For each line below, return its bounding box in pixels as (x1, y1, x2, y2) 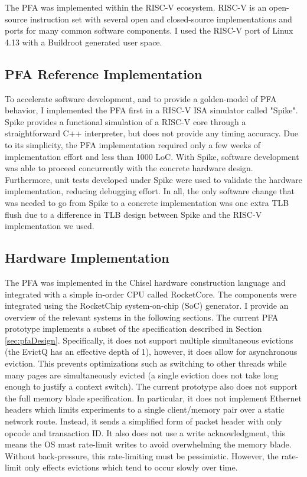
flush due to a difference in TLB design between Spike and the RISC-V (5, 208, 262, 220)
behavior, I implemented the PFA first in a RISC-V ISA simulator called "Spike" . (5, 104, 298, 116)
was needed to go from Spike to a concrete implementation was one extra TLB (5, 196, 289, 208)
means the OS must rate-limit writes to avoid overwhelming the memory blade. (5, 438, 292, 450)
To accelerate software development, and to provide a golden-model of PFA (5, 92, 277, 104)
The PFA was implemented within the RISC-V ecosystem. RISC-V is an (5, 1, 267, 13)
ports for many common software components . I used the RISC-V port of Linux (5, 24, 293, 37)
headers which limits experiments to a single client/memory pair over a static (5, 403, 285, 416)
